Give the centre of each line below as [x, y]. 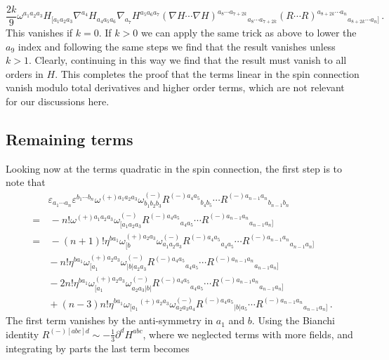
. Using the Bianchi [293, 320]
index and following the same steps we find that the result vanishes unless [177, 46]
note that [26, 182]
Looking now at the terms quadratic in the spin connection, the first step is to [174, 168]
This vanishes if [39, 33]
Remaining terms [70, 139]
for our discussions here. [58, 101]
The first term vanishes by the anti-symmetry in [110, 320]
